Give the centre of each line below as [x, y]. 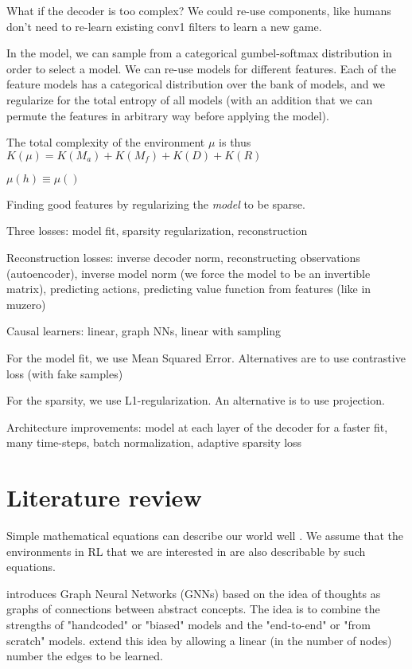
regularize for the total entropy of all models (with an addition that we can [190, 99]
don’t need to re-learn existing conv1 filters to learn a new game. [164, 26]
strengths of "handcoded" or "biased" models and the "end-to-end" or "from [189, 624]
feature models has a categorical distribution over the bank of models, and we [196, 84]
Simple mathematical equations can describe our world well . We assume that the [205, 535]
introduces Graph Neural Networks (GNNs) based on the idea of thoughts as [194, 593]
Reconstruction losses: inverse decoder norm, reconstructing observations [183, 257]
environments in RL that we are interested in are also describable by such [186, 551]
